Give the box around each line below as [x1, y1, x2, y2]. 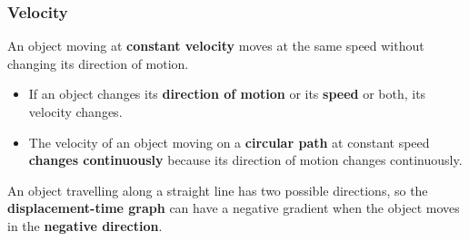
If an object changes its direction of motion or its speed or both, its [28, 84, 426, 103]
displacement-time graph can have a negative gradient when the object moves [7, 198, 460, 217]
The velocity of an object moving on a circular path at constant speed [28, 132, 430, 151]
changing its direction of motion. [7, 53, 189, 72]
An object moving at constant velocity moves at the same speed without [7, 36, 424, 55]
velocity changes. [28, 102, 123, 120]
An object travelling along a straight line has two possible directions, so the [7, 180, 428, 199]
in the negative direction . [7, 216, 163, 235]
